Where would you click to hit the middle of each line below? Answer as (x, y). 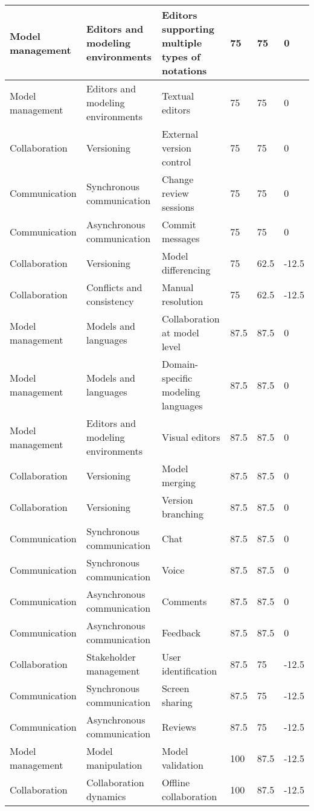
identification (189, 671)
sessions (178, 207)
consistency (110, 301)
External (180, 134)
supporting (188, 29)
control (176, 162)
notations (184, 70)
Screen (175, 688)
